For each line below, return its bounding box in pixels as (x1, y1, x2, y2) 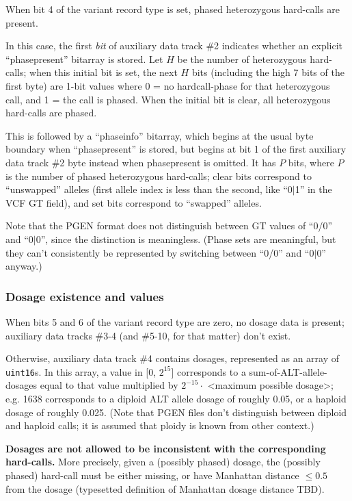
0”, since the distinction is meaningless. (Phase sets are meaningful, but (36, 231, 336, 246)
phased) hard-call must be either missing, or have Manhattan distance (5, 467, 299, 482)
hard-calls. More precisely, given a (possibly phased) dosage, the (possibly (5, 454, 321, 469)
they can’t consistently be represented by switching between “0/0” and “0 (5, 245, 314, 259)
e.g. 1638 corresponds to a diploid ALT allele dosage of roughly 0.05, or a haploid (5, 391, 347, 405)
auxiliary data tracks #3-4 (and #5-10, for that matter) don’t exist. (5, 328, 291, 342)
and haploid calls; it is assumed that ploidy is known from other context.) (5, 418, 314, 433)
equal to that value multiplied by (40, 378, 178, 392)
